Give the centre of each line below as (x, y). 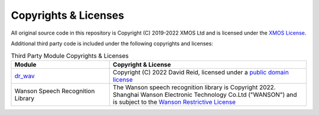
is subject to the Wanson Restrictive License (174, 102)
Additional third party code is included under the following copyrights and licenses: (112, 43)
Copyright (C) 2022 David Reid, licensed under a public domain (201, 72)
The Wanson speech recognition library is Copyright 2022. (194, 87)
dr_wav (25, 76)
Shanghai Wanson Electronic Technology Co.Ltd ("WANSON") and (205, 94)
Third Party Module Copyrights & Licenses (70, 56)
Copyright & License (142, 65)
